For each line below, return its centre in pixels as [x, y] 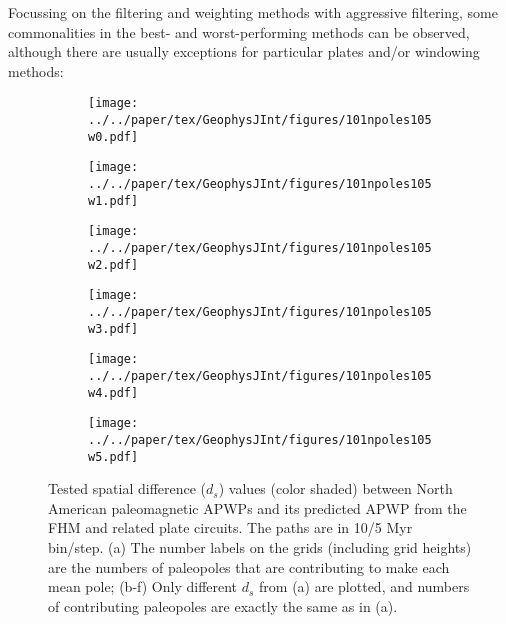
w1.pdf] [113, 200]
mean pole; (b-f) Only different [143, 586]
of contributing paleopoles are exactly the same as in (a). [223, 605]
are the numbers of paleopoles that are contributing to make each [249, 566]
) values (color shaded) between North [335, 488]
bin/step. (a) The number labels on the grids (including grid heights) [260, 546]
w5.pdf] [113, 456]
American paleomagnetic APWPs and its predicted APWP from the [257, 507]
